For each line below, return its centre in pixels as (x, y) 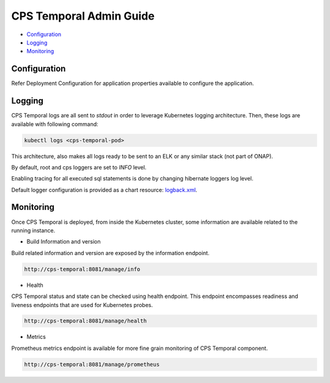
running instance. (33, 230)
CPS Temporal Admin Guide (83, 16)
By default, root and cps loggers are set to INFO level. (79, 167)
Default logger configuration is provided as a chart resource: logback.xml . (105, 190)
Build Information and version (64, 242)
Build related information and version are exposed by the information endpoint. (111, 253)
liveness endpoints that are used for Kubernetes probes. (82, 305)
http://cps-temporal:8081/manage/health (85, 321)
